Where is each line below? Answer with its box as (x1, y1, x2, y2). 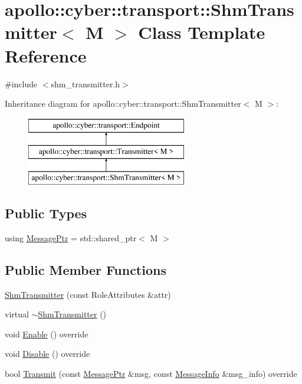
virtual (5, 308, 29, 320)
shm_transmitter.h (51, 77, 120, 90)
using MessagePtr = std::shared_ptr (5, 231, 137, 244)
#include (5, 77, 38, 90)
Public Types (5, 204, 87, 222)
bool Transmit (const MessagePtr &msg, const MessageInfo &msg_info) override (5, 367, 297, 380)
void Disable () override (5, 347, 90, 360)
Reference (5, 43, 87, 67)
